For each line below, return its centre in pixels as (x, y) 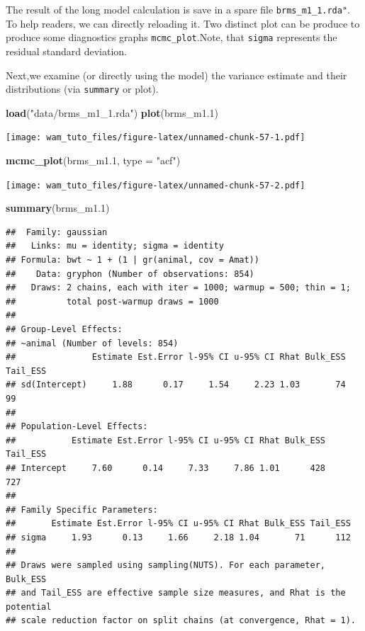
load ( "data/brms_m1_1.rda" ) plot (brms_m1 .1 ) (112, 112)
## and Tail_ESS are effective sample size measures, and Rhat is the (176, 593)
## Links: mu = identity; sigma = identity (115, 246)
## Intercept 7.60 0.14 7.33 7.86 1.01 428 (166, 468)
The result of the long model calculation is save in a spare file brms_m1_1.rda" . (178, 9)
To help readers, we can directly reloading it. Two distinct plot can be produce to (183, 23)
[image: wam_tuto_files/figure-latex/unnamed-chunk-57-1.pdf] (156, 138)
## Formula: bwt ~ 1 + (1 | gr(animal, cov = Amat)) (133, 260)
